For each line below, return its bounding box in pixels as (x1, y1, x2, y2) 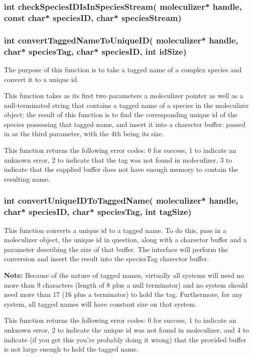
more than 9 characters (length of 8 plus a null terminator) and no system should (4, 279, 248, 290)
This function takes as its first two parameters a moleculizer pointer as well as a (4, 90, 243, 101)
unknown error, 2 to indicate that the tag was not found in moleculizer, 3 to (4, 154, 232, 165)
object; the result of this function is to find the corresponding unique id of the (4, 109, 237, 120)
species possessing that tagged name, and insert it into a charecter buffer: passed (4, 119, 246, 129)
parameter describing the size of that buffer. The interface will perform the (4, 244, 228, 254)
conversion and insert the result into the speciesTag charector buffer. (4, 253, 209, 264)
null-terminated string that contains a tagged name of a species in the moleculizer (4, 100, 249, 110)
